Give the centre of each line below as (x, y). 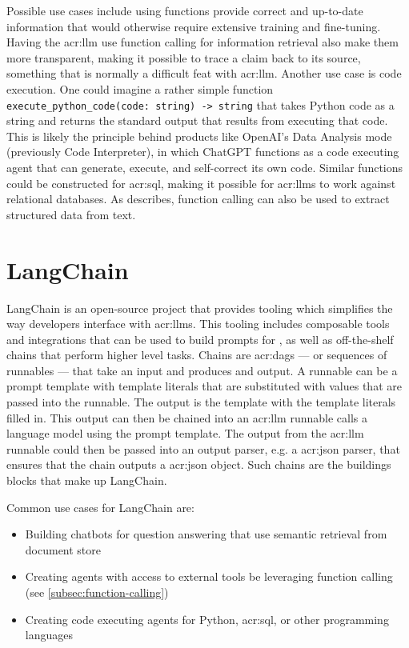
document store (63, 549)
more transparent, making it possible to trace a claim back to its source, (184, 57)
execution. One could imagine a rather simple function (140, 88)
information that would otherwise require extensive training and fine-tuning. (194, 26)
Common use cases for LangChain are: (100, 507)
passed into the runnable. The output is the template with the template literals (201, 402)
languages (49, 635)
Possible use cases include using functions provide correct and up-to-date (185, 10)
